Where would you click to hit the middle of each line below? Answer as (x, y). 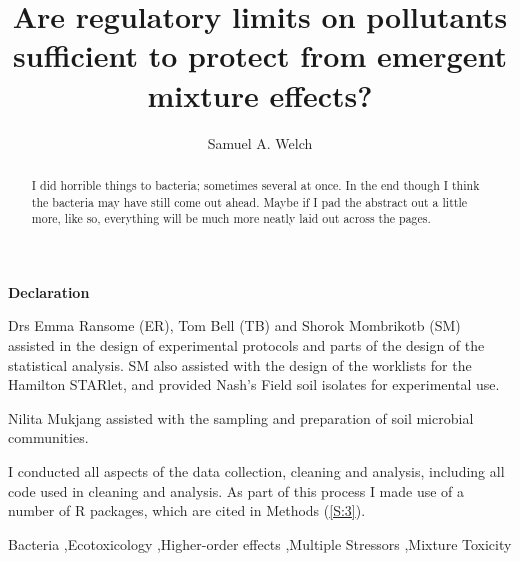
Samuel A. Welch (260, 142)
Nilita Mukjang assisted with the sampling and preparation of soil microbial (241, 417)
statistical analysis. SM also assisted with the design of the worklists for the (240, 364)
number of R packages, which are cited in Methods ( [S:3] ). (187, 510)
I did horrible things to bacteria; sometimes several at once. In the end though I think (255, 184)
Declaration (49, 291)
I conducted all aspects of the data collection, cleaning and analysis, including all (256, 471)
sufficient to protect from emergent (260, 55)
